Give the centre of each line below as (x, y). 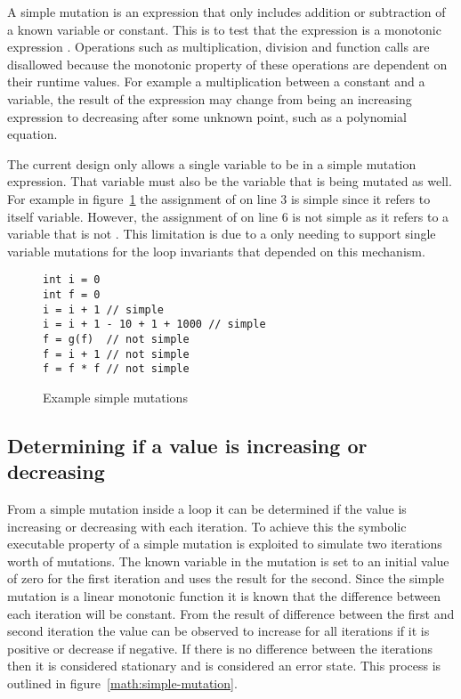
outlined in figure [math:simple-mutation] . (122, 683)
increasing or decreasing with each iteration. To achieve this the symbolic (207, 526)
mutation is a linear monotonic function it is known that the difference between (224, 596)
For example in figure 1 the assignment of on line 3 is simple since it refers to (219, 198)
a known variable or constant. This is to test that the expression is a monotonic (224, 29)
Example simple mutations (115, 397)
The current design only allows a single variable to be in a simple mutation (212, 163)
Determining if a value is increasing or (187, 445)
